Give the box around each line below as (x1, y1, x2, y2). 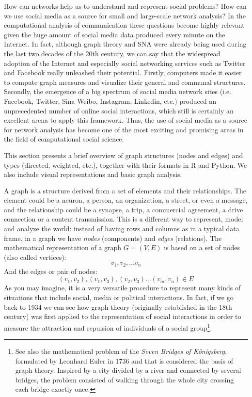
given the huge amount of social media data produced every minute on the (4, 29, 225, 39)
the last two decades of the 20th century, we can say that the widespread (4, 48, 220, 58)
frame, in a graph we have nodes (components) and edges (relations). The (4, 233, 222, 243)
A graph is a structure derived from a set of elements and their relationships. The (4, 185, 247, 195)
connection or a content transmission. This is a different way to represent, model (4, 214, 243, 224)
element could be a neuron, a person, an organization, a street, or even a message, (4, 195, 248, 205)
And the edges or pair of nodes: (4, 266, 97, 276)
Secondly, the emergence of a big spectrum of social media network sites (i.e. (4, 86, 231, 96)
